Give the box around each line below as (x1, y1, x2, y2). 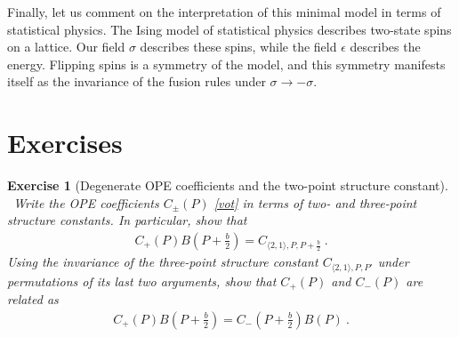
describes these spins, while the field (140, 37, 337, 56)
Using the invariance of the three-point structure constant (7, 253, 318, 271)
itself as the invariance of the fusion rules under (7, 72, 266, 91)
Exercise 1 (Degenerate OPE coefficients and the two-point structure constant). (7, 176, 448, 195)
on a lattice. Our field (7, 37, 125, 56)
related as (7, 290, 59, 309)
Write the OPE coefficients (13, 193, 159, 212)
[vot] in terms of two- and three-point (213, 193, 417, 212)
